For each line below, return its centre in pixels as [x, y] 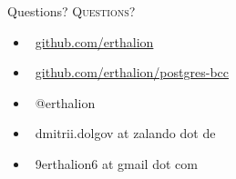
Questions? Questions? [72, 11]
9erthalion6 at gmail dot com [116, 163]
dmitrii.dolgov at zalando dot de [125, 133]
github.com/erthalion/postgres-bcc [132, 72]
